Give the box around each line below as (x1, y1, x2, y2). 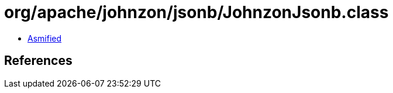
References (4, 53, 73, 68)
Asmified (27, 33, 62, 43)
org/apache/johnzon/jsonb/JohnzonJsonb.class (4, 2, 389, 22)
